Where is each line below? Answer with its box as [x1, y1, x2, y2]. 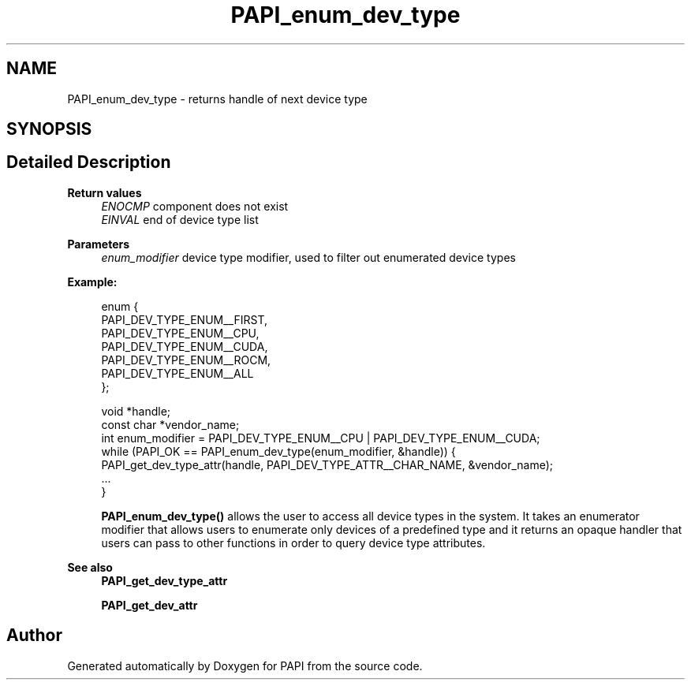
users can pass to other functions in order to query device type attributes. [101, 535, 486, 550]
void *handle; [101, 404, 171, 418]
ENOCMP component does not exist [101, 199, 289, 213]
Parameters [67, 237, 130, 251]
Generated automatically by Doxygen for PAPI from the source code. [67, 658, 423, 673]
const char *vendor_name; [101, 417, 240, 431]
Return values [67, 185, 142, 199]
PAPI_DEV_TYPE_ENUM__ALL [101, 366, 254, 380]
